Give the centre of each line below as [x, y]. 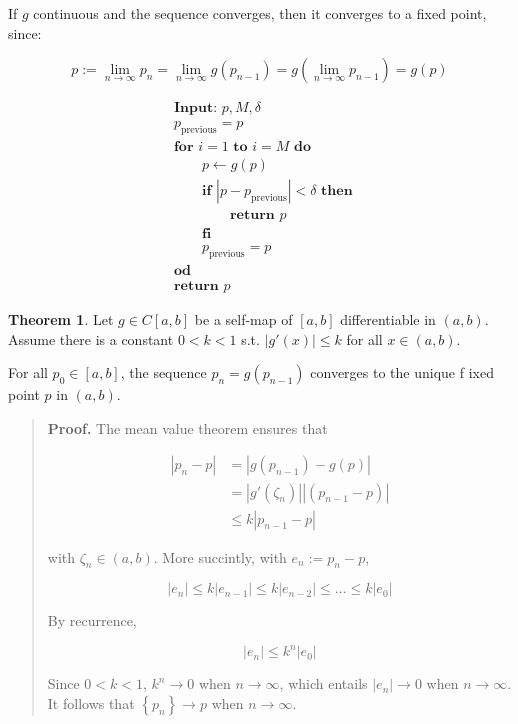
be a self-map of [243, 319]
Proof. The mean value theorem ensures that [187, 427]
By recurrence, [92, 620]
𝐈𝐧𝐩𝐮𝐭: [195, 108]
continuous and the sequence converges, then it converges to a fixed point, [260, 13]
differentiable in [388, 319]
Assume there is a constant [91, 338]
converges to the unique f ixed [402, 372]
